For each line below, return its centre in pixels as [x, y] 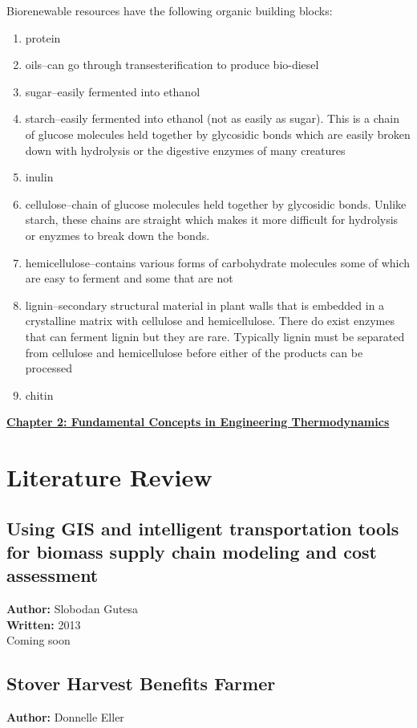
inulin [39, 177]
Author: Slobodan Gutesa [73, 609]
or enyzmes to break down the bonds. [117, 235]
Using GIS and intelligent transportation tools [203, 528]
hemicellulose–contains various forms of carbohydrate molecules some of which [218, 262]
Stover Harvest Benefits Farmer [141, 683]
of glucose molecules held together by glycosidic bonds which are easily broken [218, 134]
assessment [53, 575]
